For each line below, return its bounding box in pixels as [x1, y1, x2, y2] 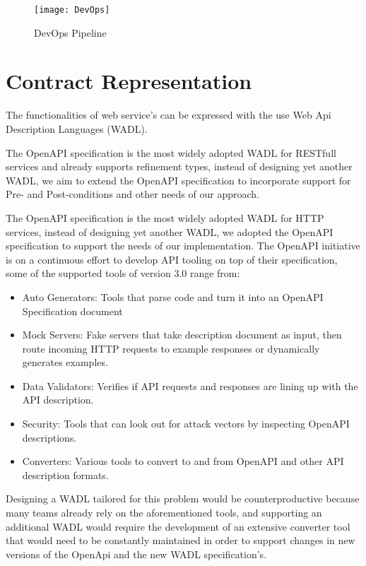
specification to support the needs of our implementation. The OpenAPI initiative [6, 238, 360, 253]
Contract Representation [6, 66, 252, 95]
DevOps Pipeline [34, 25, 107, 40]
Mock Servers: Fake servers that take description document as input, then [22, 327, 342, 342]
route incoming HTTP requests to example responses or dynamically [22, 341, 320, 355]
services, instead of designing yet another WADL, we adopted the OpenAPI [6, 224, 333, 239]
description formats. [22, 467, 109, 482]
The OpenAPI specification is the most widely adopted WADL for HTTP [6, 210, 324, 225]
